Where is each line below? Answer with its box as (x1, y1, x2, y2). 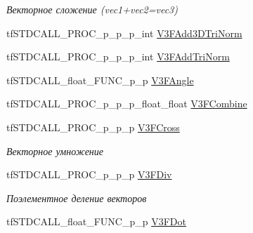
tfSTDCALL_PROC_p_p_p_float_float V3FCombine (6, 96, 247, 111)
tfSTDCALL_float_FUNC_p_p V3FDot (6, 214, 186, 229)
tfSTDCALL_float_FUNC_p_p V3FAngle (6, 72, 194, 87)
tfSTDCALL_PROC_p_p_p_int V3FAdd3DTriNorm (6, 25, 242, 40)
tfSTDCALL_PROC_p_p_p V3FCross (6, 119, 180, 134)
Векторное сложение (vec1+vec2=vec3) (6, 2, 178, 16)
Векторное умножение (6, 143, 104, 158)
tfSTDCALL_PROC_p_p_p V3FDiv (6, 167, 172, 182)
